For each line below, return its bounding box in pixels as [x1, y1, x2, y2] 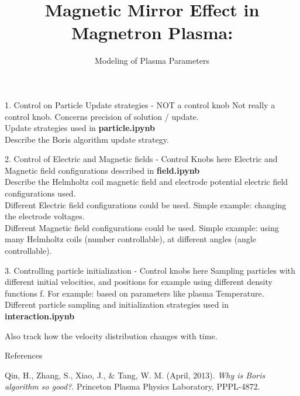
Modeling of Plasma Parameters [95, 54, 209, 67]
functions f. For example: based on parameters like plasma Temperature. [5, 287, 264, 299]
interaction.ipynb [5, 310, 75, 322]
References [5, 349, 43, 361]
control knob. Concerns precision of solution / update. [5, 110, 199, 122]
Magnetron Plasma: [71, 20, 233, 44]
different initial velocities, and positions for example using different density [5, 276, 273, 288]
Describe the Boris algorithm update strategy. [5, 133, 169, 145]
